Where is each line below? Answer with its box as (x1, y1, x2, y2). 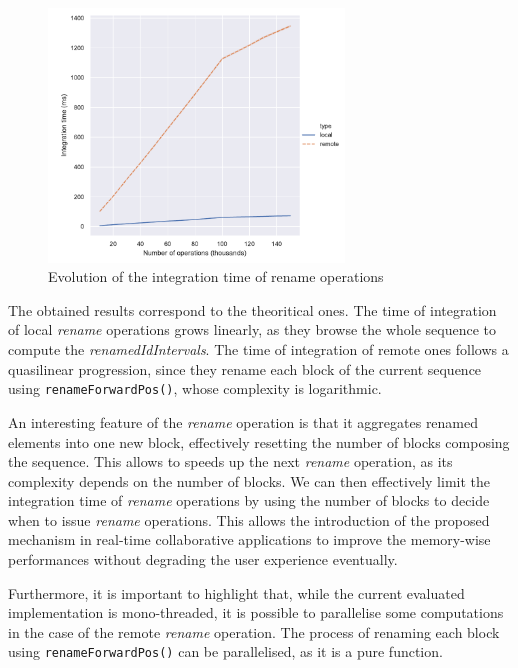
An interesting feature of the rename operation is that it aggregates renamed (8, 411, 479, 432)
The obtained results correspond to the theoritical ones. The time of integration (8, 299, 497, 320)
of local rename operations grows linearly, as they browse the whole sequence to (8, 319, 497, 340)
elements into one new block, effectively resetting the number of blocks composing (8, 431, 510, 452)
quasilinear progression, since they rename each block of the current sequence (8, 358, 482, 379)
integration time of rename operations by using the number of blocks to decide (8, 490, 490, 511)
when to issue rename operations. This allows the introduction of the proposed (8, 509, 490, 530)
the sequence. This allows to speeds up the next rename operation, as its (8, 451, 453, 472)
